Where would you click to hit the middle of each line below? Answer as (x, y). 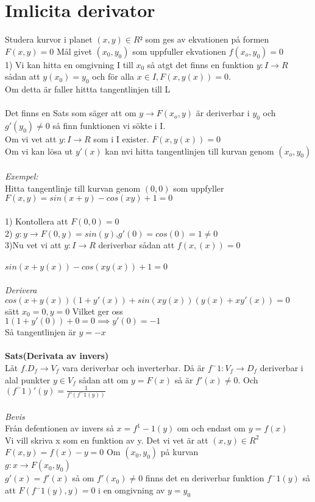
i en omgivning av (132, 490)
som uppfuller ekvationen (179, 51)
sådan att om (104, 379)
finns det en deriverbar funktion (205, 478)
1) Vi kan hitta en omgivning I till (69, 64)
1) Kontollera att (37, 221)
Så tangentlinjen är (41, 332)
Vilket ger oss (97, 311)
